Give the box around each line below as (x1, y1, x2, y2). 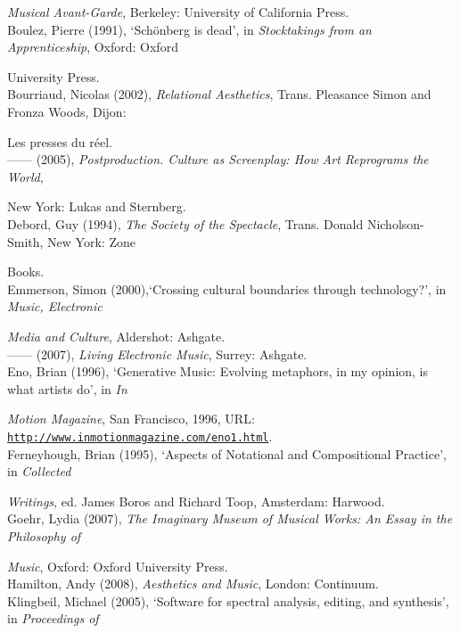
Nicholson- (366, 214, 424, 233)
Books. (7, 262, 45, 281)
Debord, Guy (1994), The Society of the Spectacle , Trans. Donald (7, 214, 364, 233)
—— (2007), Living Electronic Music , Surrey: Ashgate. (7, 344, 308, 363)
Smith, (7, 232, 44, 251)
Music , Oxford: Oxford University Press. (7, 556, 228, 575)
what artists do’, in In (7, 379, 127, 398)
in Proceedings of (7, 609, 99, 628)
